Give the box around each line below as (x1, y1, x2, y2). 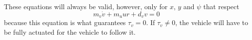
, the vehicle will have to (175, 17, 248, 27)
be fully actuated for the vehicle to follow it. (4, 27, 136, 37)
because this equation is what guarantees (4, 17, 126, 27)
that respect (203, 1, 239, 11)
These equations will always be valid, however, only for (4, 1, 168, 11)
